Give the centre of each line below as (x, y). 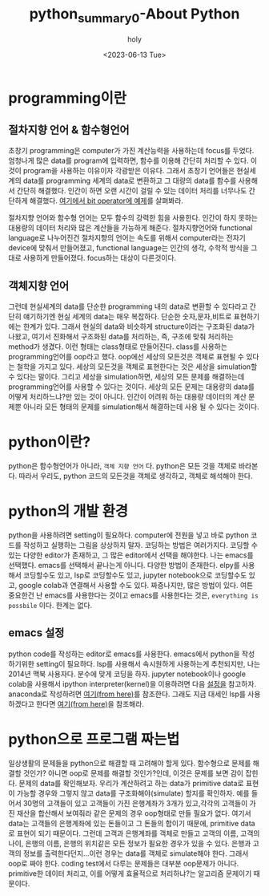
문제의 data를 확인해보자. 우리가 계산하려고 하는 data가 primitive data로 (131, 783)
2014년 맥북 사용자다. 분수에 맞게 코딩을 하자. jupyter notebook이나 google (127, 674)
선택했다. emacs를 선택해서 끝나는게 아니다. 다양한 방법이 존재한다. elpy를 (124, 566)
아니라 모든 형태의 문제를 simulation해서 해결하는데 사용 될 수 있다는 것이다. (141, 407)
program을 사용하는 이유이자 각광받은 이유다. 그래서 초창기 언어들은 (129, 171)
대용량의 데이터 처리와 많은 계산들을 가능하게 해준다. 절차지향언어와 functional (130, 228)
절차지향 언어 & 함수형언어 (69, 130)
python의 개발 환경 (68, 511)
